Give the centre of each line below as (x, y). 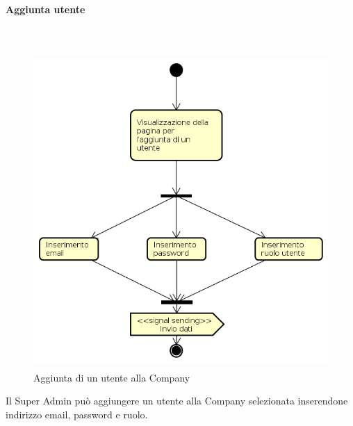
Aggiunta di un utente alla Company (112, 377)
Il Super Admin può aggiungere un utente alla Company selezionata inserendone (177, 401)
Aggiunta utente (46, 9)
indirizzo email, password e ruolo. (77, 414)
